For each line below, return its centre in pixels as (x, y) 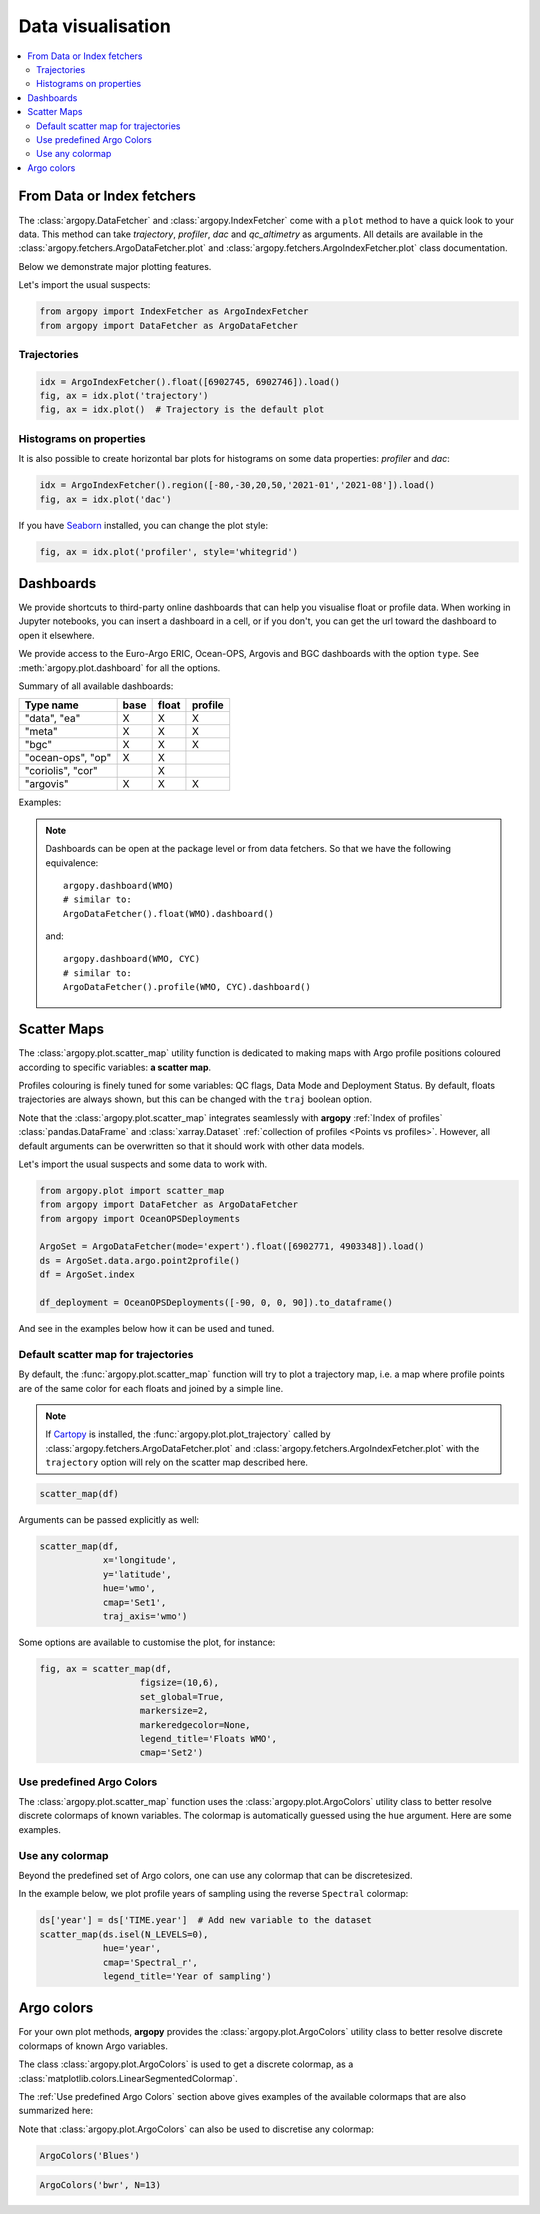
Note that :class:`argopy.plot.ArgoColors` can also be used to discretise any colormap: (196, 2129)
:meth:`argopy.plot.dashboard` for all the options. (119, 667)
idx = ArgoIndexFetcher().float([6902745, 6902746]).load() (190, 381)
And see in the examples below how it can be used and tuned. (146, 1328)
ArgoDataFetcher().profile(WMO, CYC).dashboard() (187, 987)
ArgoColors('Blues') (89, 2155)
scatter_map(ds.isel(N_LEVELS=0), (124, 1934)
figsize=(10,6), (179, 1683)
